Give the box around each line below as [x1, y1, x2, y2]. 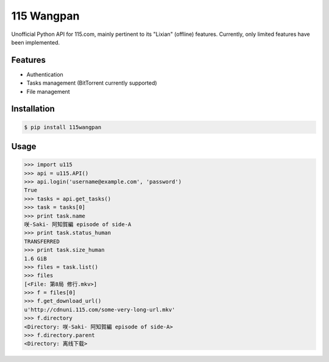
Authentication [26, 71, 63, 78]
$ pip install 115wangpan [24, 124, 102, 130]
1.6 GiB [24, 255, 47, 262]
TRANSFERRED [24, 238, 60, 245]
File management [26, 88, 70, 95]
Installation [11, 104, 55, 114]
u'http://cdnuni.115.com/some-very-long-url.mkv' [24, 306, 175, 313]
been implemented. [11, 38, 60, 46]
